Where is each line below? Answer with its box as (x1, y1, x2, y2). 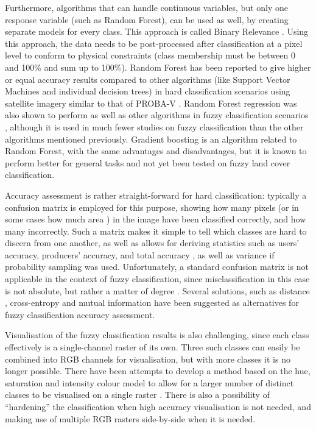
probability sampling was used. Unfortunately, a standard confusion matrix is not (5, 260, 309, 273)
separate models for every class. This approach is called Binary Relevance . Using (5, 25, 309, 38)
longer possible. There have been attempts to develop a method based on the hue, (5, 364, 311, 377)
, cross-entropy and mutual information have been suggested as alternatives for (5, 296, 299, 309)
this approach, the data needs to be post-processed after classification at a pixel (5, 37, 303, 49)
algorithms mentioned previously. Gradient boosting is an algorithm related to (5, 132, 297, 145)
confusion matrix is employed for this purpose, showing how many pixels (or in (5, 200, 299, 213)
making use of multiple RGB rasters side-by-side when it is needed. (5, 412, 256, 425)
